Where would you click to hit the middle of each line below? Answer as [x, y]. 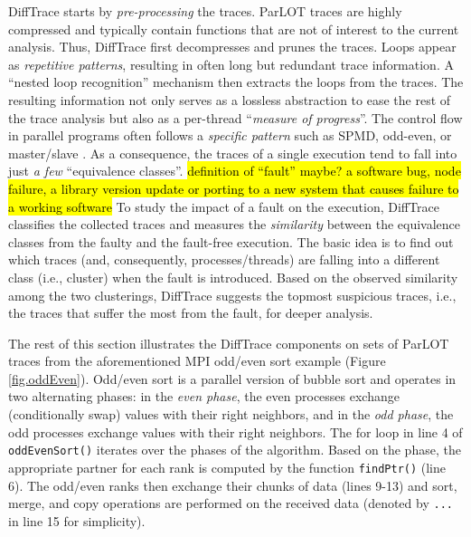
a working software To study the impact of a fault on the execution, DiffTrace [224, 206]
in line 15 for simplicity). [77, 520]
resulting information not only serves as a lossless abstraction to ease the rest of [230, 99]
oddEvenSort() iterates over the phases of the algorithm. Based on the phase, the [235, 450]
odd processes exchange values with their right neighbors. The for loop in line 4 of [235, 432]
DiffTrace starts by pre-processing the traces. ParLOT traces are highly [205, 11]
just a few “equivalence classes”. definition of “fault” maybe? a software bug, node [235, 171]
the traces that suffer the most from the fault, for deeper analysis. [191, 313]
